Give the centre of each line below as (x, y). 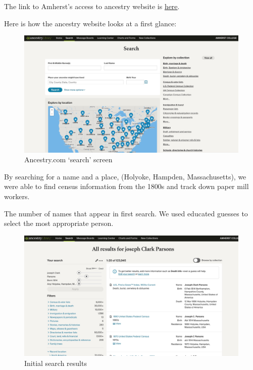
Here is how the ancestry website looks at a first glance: (90, 23)
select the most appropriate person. (59, 223)
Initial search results (56, 363)
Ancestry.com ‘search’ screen (68, 159)
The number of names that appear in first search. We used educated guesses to (126, 213)
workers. (17, 196)
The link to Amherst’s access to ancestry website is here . (92, 6)
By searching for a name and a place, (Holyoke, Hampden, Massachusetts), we (125, 176)
